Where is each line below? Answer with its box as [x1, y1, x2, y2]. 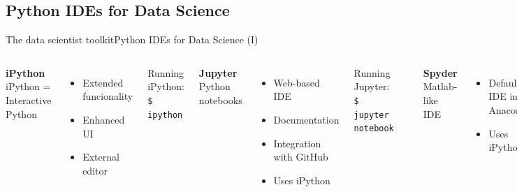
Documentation [273, 112, 340, 126]
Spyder [423, 65, 458, 80]
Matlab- [423, 79, 458, 94]
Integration [273, 135, 321, 150]
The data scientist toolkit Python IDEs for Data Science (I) [6, 32, 258, 47]
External [82, 149, 119, 164]
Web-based [273, 75, 320, 89]
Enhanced [82, 112, 125, 126]
